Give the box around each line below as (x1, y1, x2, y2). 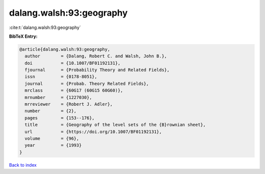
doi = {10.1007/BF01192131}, (25, 60, 121, 66)
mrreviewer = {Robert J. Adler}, (25, 101, 113, 107)
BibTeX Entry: (9, 33, 38, 39)
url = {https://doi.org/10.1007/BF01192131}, (25, 129, 162, 134)
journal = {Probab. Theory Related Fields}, (25, 81, 149, 86)
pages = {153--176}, (25, 115, 95, 121)
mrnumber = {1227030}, (25, 95, 92, 100)
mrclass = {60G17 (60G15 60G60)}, (25, 88, 123, 93)
